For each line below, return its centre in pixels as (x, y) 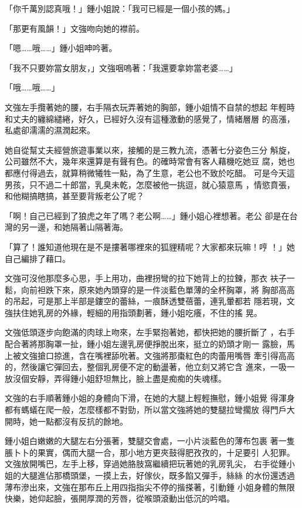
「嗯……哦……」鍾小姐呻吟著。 (61, 48)
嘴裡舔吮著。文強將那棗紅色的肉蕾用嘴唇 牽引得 (186, 355)
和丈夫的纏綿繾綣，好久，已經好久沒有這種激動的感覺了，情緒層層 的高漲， (150, 118)
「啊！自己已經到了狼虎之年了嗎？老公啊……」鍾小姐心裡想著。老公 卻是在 (147, 215)
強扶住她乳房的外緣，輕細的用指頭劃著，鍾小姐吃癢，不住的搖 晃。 (133, 312)
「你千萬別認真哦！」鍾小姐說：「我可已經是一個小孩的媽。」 (120, 8)
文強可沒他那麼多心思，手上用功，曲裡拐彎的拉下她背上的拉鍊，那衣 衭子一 (150, 278)
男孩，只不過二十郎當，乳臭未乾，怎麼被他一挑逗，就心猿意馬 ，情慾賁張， (150, 184)
